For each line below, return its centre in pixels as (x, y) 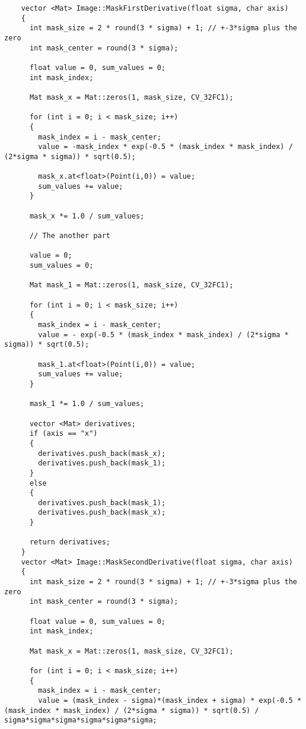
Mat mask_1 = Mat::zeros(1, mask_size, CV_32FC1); (131, 285)
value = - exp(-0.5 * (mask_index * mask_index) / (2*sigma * (163, 335)
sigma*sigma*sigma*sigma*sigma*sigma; (81, 720)
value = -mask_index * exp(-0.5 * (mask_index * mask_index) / (165, 147)
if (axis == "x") (63, 434)
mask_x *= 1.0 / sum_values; (87, 216)
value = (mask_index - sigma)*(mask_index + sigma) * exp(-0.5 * (170, 700)
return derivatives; (70, 542)
